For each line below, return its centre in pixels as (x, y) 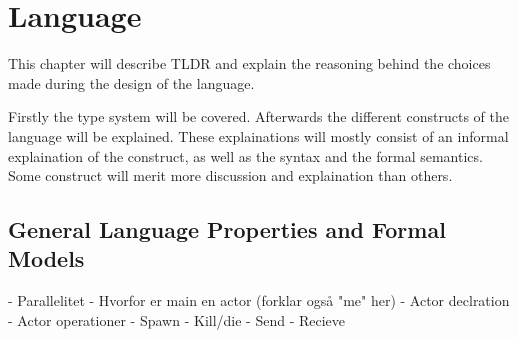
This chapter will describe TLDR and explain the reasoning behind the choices (249, 63)
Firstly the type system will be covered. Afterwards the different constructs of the (258, 116)
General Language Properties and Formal (227, 229)
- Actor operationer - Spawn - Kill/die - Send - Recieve (177, 319)
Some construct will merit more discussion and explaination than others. (230, 175)
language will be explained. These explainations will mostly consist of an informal (258, 135)
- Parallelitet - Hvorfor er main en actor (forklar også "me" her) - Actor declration (259, 300)
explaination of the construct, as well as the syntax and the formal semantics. (245, 155)
